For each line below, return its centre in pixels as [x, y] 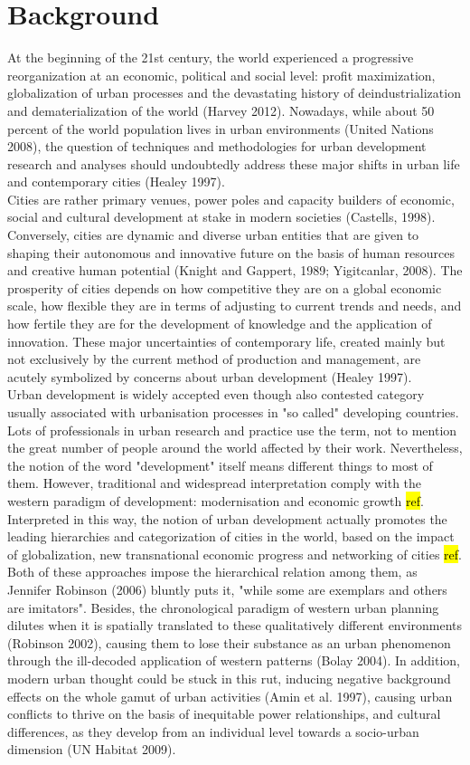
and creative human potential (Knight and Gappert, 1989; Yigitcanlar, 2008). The [235, 270]
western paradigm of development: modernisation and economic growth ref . [216, 500]
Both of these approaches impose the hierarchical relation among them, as [212, 572]
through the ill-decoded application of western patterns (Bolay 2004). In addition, [234, 660]
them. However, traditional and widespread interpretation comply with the [215, 483]
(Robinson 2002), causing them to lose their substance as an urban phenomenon [229, 642]
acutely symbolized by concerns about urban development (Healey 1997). [210, 376]
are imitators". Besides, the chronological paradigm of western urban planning [223, 607]
